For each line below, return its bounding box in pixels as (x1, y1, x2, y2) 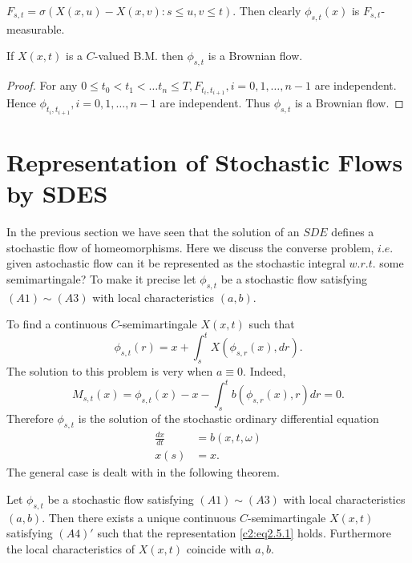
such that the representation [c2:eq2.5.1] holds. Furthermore (97, 525, 391, 541)
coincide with (186, 540, 252, 557)
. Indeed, (243, 363, 286, 380)
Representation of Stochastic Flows (6, 145, 403, 178)
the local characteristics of (6, 540, 135, 557)
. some (372, 255, 404, 271)
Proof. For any (6, 77, 78, 94)
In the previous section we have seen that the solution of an (6, 223, 300, 240)
